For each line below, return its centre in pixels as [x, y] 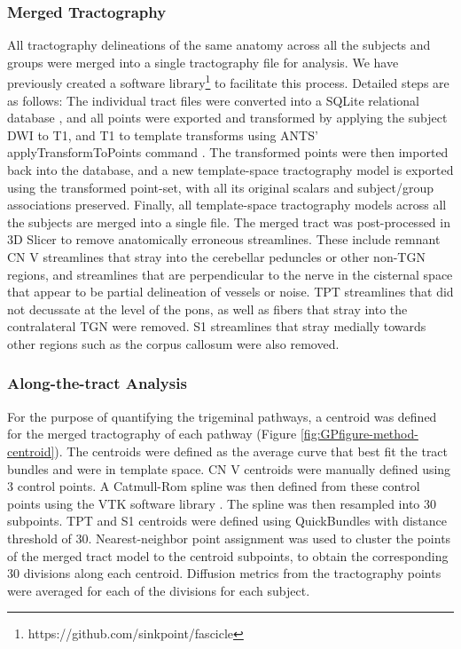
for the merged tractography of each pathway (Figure [152, 434]
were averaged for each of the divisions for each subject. [159, 590]
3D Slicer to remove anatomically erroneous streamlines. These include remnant [224, 239]
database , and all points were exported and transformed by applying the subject [227, 118]
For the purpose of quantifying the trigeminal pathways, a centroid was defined [222, 416]
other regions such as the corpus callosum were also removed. [173, 343]
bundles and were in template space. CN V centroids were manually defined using [229, 468]
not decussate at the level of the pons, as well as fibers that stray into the [207, 309]
